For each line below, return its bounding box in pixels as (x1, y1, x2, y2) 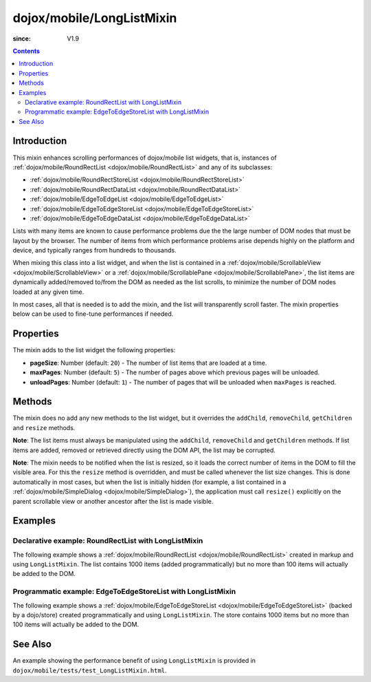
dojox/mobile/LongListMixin (12, 10, 177, 25)
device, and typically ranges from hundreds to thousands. (12, 246, 177, 255)
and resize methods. (12, 423, 76, 431)
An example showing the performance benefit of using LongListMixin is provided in (12, 657, 256, 665)
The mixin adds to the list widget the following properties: (12, 346, 176, 354)
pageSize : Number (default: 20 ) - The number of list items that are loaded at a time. (30, 359, 267, 367)
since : (12, 34, 31, 43)
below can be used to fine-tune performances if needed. (12, 310, 174, 318)
